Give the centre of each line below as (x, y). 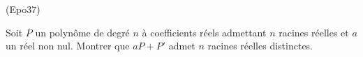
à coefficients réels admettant (204, 32)
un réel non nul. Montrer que (68, 46)
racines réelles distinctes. (260, 46)
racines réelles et (314, 32)
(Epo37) (23, 9)
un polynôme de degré (82, 32)
